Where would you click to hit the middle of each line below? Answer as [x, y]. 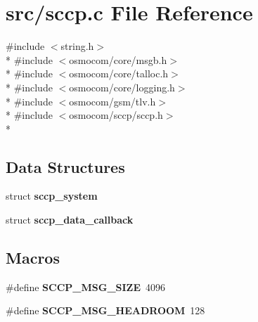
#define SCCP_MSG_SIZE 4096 [86, 286]
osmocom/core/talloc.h [119, 73]
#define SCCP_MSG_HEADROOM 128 [105, 310]
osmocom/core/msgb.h [118, 59]
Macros [33, 258]
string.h [77, 46]
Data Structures [65, 166]
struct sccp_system [52, 196]
